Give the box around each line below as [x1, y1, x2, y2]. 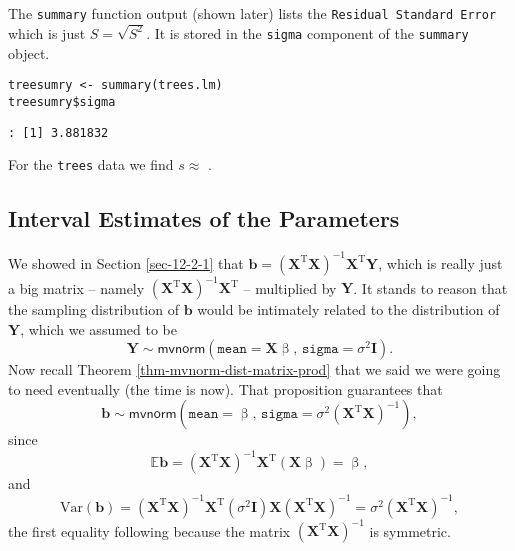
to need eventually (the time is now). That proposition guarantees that [8, 378, 443, 399]
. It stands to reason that [353, 277, 508, 298]
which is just [8, 22, 86, 43]
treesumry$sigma [8, 94, 116, 109]
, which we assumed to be [20, 318, 178, 339]
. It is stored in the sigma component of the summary [146, 22, 469, 43]
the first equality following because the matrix [8, 520, 291, 541]
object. [8, 42, 50, 63]
